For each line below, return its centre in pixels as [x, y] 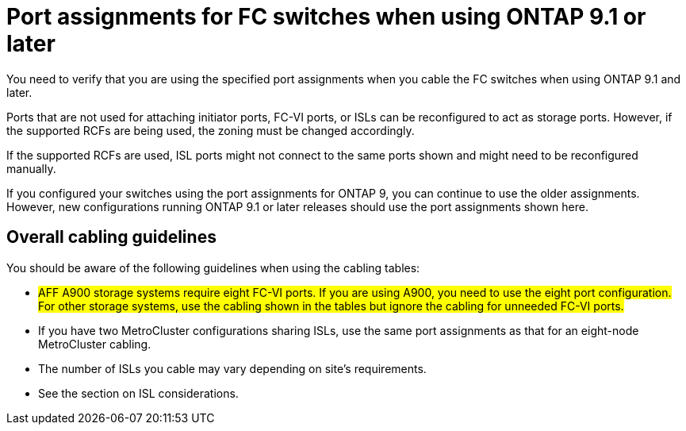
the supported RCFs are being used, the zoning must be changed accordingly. [211, 130]
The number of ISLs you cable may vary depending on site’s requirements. [232, 368]
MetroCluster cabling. [95, 344]
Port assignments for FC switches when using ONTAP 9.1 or [326, 17]
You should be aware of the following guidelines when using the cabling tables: [213, 267]
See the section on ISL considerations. [138, 393]
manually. [31, 168]
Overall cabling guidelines [111, 237]
